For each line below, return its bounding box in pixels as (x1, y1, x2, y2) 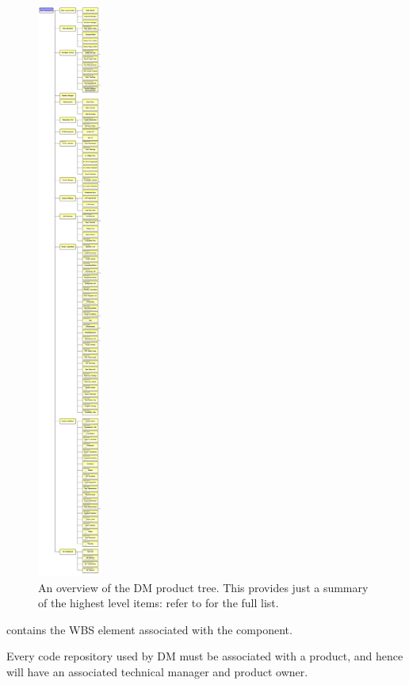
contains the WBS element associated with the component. (6, 621, 292, 637)
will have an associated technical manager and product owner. (6, 664, 308, 680)
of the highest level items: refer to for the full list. (38, 595, 279, 611)
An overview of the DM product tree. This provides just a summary (38, 579, 369, 595)
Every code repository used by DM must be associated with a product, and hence (6, 648, 403, 664)
